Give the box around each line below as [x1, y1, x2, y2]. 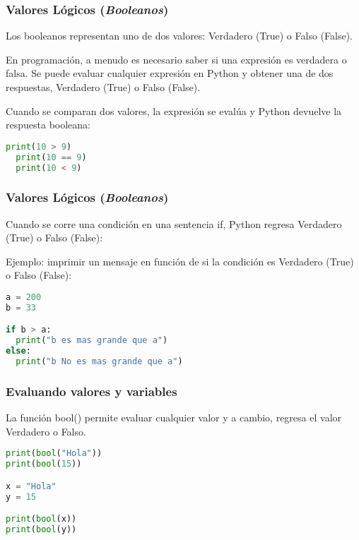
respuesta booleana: [6, 117, 90, 132]
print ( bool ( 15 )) [6, 459, 82, 469]
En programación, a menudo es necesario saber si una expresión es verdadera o [6, 52, 347, 66]
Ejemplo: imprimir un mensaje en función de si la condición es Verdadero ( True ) [6, 253, 354, 268]
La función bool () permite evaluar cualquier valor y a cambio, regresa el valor [6, 410, 342, 425]
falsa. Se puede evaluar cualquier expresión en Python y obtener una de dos [6, 66, 334, 80]
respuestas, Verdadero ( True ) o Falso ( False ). [6, 80, 201, 94]
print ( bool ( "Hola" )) [6, 448, 102, 459]
